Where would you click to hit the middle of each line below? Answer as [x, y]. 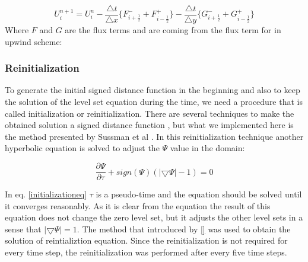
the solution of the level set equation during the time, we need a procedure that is [154, 102]
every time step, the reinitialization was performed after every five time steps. [146, 252]
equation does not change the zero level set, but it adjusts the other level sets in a [154, 217]
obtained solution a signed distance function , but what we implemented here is [149, 125]
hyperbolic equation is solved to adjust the [82, 148]
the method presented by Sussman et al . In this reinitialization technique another [154, 136]
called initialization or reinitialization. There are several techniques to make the [150, 113]
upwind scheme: [34, 41]
